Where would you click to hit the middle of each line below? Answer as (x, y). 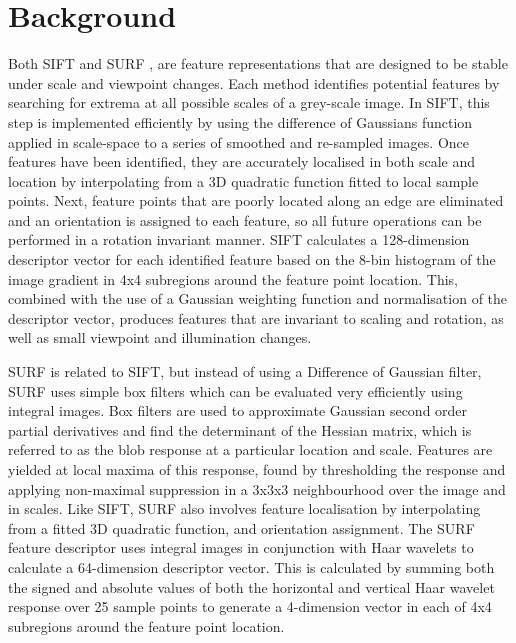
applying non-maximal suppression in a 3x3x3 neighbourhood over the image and (257, 488)
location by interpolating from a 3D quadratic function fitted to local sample (243, 180)
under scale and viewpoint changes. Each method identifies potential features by (254, 82)
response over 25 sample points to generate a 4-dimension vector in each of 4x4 (250, 606)
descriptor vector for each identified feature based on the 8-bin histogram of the (252, 259)
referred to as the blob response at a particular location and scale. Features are (250, 449)
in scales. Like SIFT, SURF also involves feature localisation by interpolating (244, 508)
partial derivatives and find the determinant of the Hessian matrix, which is (240, 429)
